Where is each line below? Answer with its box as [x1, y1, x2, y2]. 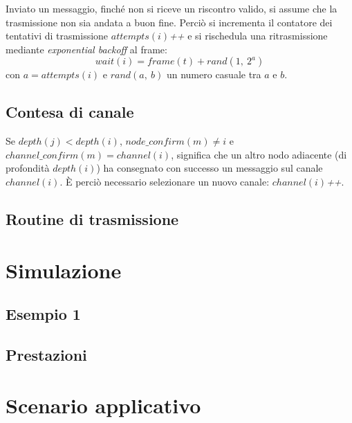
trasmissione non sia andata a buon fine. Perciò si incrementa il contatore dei [6, 15, 333, 29]
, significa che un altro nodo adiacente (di [171, 147, 347, 161]
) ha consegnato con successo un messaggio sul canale [96, 161, 323, 175]
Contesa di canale [6, 101, 134, 123]
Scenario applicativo [6, 391, 201, 420]
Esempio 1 [6, 303, 81, 325]
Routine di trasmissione [6, 208, 179, 229]
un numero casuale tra [166, 67, 261, 82]
